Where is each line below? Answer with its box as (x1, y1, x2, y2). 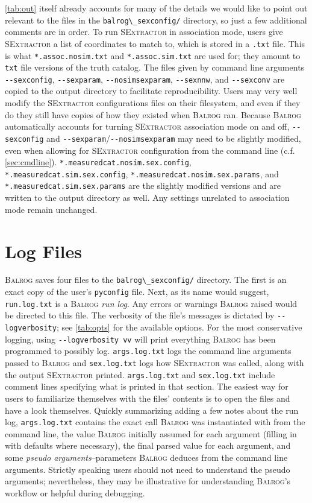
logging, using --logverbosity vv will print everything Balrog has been (5, 332, 276, 345)
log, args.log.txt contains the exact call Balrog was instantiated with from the (5, 416, 305, 428)
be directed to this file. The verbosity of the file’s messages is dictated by (5, 309, 275, 321)
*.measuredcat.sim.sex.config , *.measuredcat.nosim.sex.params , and (5, 167, 279, 180)
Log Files (5, 238, 82, 263)
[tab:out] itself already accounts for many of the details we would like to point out (5, 2, 308, 14)
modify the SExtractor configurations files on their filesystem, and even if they (5, 96, 301, 109)
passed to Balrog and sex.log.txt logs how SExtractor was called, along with (5, 356, 304, 369)
